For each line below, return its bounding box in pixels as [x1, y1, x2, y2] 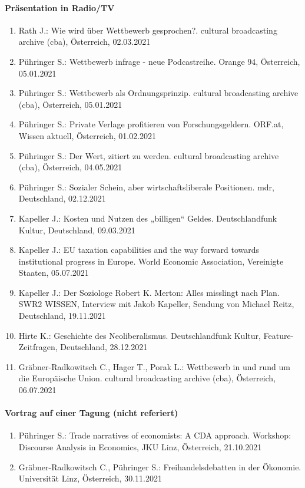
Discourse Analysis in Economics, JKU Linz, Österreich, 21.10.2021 [18, 441, 262, 453]
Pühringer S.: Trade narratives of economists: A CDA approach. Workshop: [18, 429, 291, 441]
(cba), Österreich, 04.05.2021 [18, 161, 122, 173]
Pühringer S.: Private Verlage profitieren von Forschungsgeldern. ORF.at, [18, 118, 284, 130]
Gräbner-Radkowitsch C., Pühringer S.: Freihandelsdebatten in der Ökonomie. [18, 460, 301, 473]
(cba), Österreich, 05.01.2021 [18, 98, 122, 110]
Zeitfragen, [18, 341, 58, 353]
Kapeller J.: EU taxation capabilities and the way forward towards [18, 243, 260, 256]
